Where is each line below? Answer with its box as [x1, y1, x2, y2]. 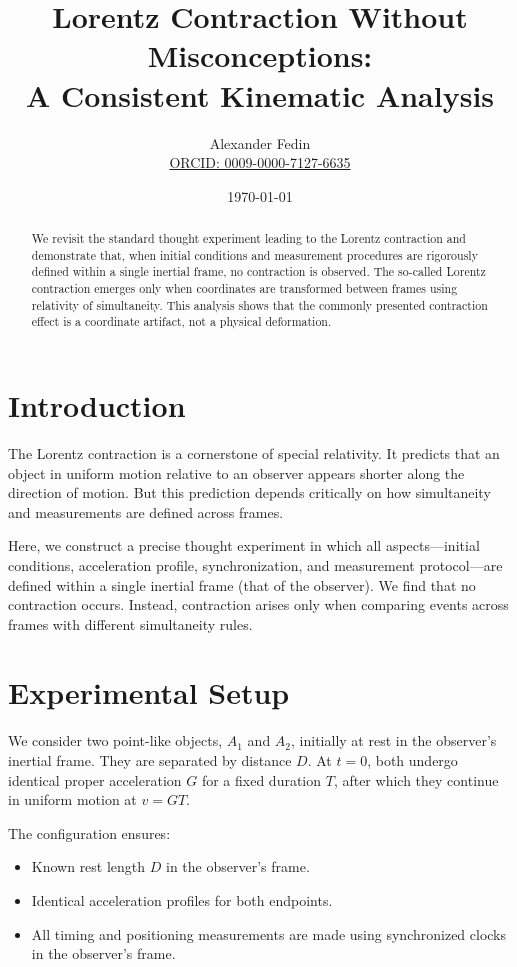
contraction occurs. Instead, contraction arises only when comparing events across [8, 594, 509, 615]
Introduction [8, 385, 186, 426]
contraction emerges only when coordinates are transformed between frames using [31, 280, 458, 297]
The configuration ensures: [8, 822, 171, 843]
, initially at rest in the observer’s [291, 730, 497, 751]
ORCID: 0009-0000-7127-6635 [169, 152, 351, 173]
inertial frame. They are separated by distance [8, 750, 292, 771]
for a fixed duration [201, 769, 322, 790]
